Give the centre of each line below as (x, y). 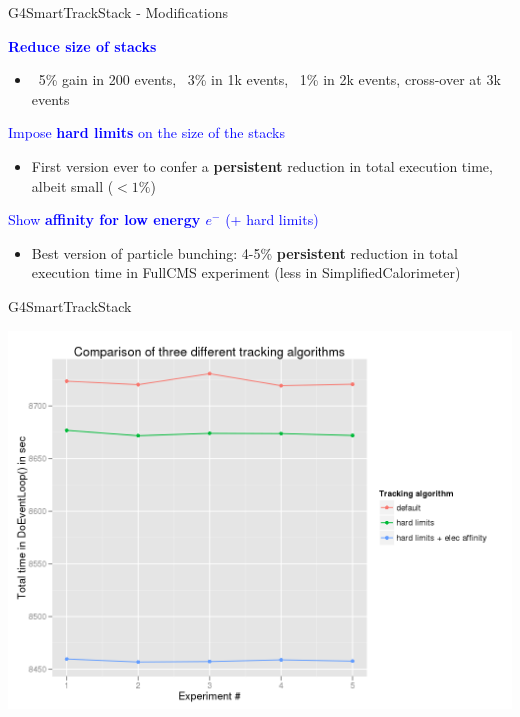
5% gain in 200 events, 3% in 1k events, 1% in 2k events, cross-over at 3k (269, 79)
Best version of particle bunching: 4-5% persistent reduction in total (244, 252)
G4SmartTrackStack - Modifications (118, 12)
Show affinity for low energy (104, 219)
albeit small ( (72, 185)
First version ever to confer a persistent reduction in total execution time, (262, 165)
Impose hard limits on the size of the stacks (146, 132)
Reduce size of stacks (82, 45)
